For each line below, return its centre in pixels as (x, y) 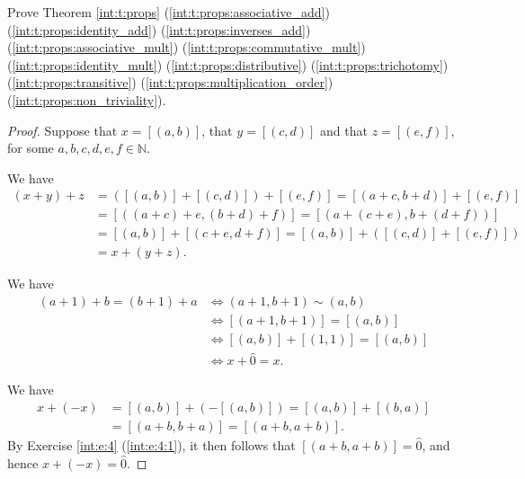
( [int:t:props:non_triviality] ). (87, 99)
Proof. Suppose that (62, 130)
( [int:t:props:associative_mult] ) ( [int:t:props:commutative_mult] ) (187, 47)
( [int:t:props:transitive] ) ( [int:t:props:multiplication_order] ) (170, 82)
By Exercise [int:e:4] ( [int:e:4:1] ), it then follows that (151, 445)
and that (344, 130)
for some (31, 148)
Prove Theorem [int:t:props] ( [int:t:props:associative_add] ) (169, 12)
